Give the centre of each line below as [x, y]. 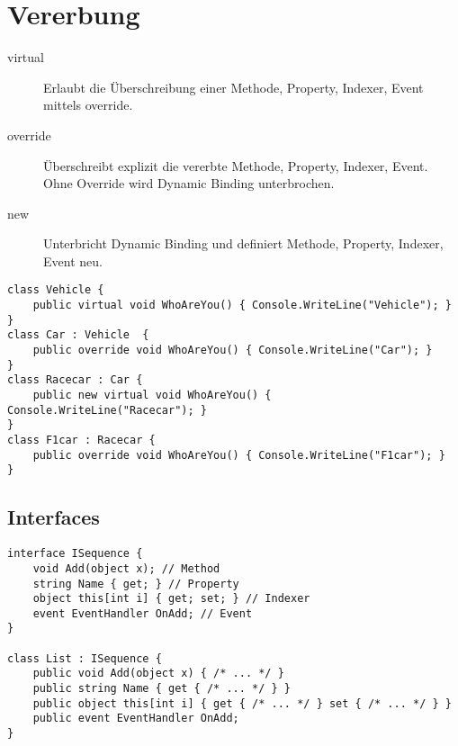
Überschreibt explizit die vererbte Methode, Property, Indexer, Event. [236, 165]
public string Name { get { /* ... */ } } [162, 689]
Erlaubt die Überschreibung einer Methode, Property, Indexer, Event [233, 87]
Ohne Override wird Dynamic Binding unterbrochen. [189, 183]
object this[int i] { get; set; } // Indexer [171, 599]
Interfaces [54, 517]
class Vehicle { [56, 290]
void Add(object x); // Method [126, 568]
